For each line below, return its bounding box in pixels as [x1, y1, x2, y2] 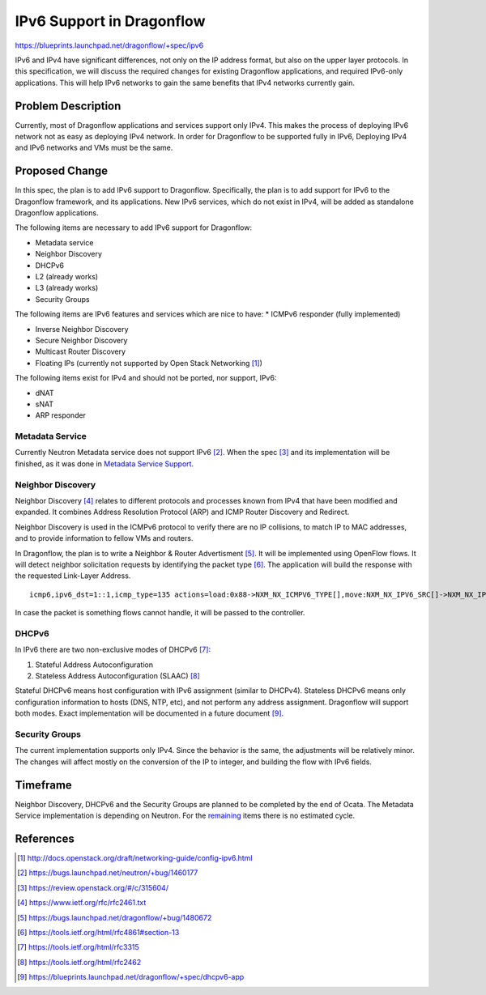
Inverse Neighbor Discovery [35, 324, 129, 334]
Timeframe [15, 778, 72, 792]
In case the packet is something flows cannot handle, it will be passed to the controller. [15, 608, 305, 618]
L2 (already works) [35, 272, 99, 282]
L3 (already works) [35, 283, 99, 293]
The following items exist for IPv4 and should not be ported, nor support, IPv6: [15, 373, 277, 383]
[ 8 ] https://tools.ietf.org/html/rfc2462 [17, 957, 142, 967]
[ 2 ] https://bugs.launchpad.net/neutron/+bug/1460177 [17, 868, 198, 878]
